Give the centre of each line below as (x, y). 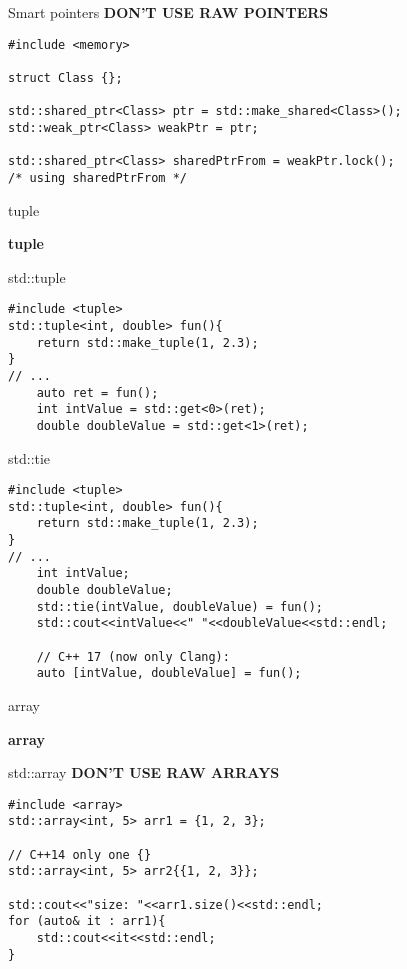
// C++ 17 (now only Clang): (133, 656)
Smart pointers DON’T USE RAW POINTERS (168, 12)
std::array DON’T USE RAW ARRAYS (144, 772)
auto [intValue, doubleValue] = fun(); (169, 673)
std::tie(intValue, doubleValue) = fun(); (179, 606)
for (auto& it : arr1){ (87, 921)
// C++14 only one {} (80, 854)
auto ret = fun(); (97, 392)
